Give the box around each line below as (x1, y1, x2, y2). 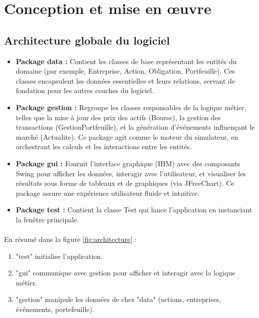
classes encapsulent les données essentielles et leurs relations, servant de (16, 75, 235, 86)
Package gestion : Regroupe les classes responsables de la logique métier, (16, 102, 246, 112)
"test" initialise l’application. (16, 250, 103, 261)
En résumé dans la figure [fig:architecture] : (4, 234, 137, 244)
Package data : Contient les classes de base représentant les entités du (16, 56, 237, 66)
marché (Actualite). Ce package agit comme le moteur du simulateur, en (16, 131, 238, 142)
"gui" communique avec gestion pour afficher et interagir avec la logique (16, 267, 235, 278)
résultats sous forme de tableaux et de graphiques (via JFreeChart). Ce (16, 178, 234, 188)
